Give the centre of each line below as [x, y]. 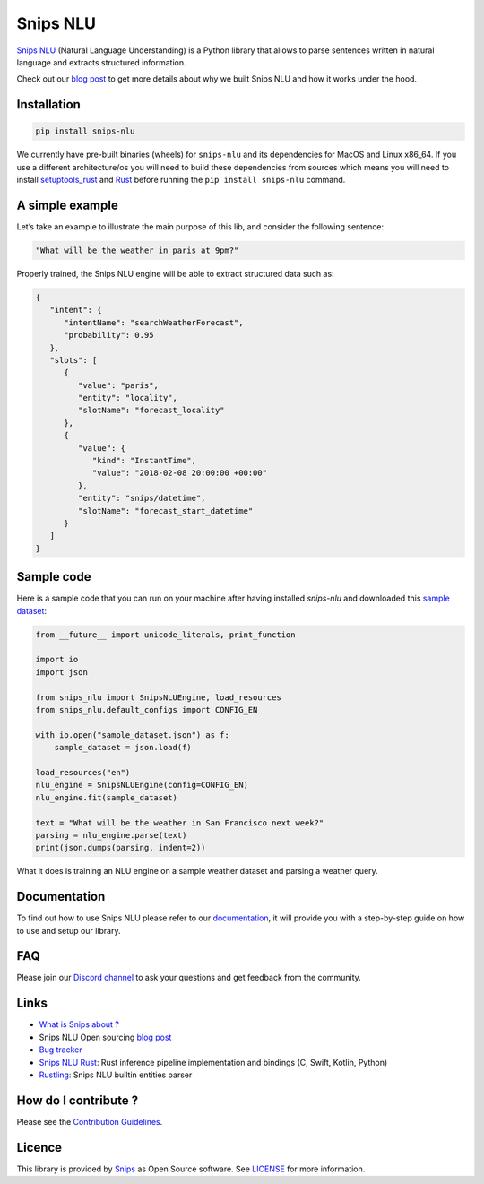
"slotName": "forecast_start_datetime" [165, 510]
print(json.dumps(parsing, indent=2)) [121, 848]
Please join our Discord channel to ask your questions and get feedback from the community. [189, 978]
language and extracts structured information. [102, 62]
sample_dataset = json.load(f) [123, 748]
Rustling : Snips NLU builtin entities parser [116, 1075]
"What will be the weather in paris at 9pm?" [137, 250]
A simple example [67, 205]
